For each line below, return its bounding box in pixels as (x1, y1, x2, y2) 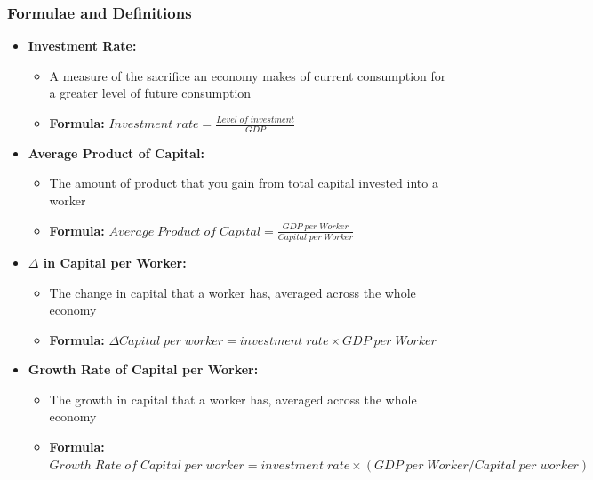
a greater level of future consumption (49, 84, 252, 102)
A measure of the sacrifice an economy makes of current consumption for (49, 66, 446, 84)
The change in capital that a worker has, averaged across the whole (49, 283, 416, 301)
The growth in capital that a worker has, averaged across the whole (49, 389, 417, 408)
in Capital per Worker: (43, 252, 187, 271)
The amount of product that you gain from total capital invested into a (49, 173, 438, 192)
